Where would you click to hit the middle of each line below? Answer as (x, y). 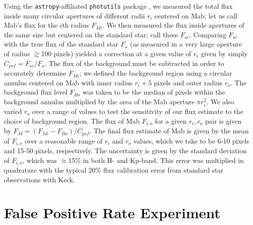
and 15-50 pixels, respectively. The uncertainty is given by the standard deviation (125, 150)
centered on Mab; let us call (196, 15)
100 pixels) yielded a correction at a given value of (116, 54)
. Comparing (208, 34)
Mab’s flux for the (31, 25)
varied (13, 111)
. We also (220, 101)
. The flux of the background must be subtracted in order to (134, 63)
